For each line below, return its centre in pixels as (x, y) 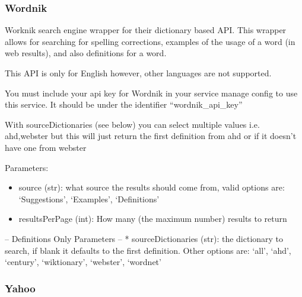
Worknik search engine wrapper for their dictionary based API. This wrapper (146, 30)
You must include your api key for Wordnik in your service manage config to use (151, 93)
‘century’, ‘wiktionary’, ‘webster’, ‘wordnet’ (83, 262)
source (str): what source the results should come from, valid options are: (152, 187)
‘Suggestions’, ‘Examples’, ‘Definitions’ (89, 198)
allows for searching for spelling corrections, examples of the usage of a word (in (150, 41)
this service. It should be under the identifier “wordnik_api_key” (124, 104)
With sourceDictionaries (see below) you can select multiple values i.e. (132, 124)
